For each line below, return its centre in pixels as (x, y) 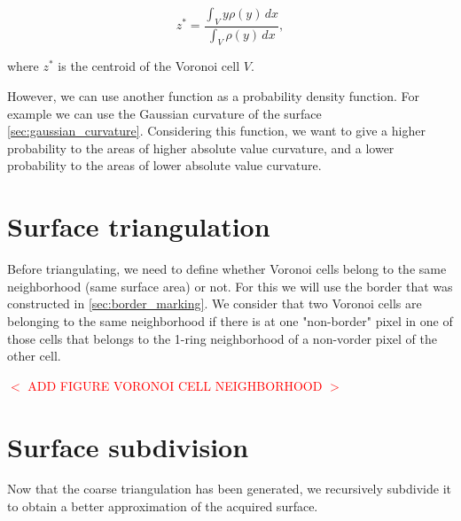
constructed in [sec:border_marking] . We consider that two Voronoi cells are (215, 303)
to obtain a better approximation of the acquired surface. (163, 506)
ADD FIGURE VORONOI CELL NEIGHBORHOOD (175, 385)
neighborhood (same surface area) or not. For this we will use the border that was (230, 286)
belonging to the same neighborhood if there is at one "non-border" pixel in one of (230, 320)
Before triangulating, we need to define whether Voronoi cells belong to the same (227, 269)
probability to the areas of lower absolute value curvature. (164, 165)
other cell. (34, 356)
